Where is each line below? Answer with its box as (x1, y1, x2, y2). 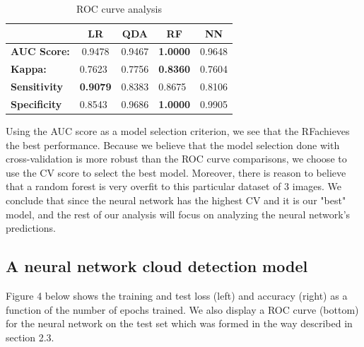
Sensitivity (11, 79, 64, 94)
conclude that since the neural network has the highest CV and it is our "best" (6, 193, 346, 208)
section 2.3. (6, 329, 54, 344)
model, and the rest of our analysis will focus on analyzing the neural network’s (6, 206, 351, 221)
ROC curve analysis (76, 1, 162, 16)
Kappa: (11, 61, 47, 76)
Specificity (11, 96, 62, 111)
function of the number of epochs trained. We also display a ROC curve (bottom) (6, 302, 359, 317)
